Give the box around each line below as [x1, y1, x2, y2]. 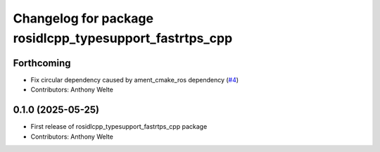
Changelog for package [13, 11, 154, 26]
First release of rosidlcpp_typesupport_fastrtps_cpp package [30, 122, 208, 131]
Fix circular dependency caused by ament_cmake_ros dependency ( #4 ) [30, 75, 239, 84]
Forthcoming [13, 57, 71, 69]
